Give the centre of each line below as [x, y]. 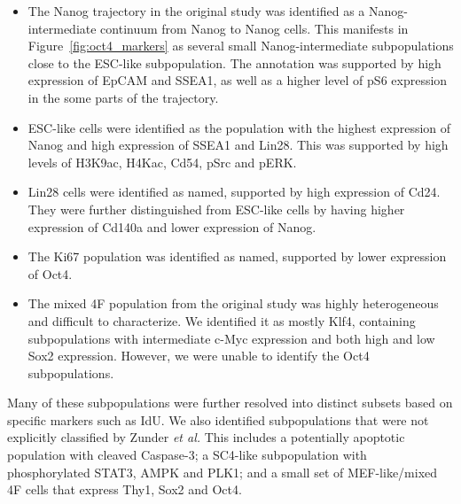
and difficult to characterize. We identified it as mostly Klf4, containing [222, 320]
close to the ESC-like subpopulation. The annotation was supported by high [234, 62]
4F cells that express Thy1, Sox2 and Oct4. [125, 489]
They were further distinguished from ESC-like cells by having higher [216, 209]
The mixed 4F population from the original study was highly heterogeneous [233, 303]
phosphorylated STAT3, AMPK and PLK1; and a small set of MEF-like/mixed [223, 472]
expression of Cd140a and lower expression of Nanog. [172, 226]
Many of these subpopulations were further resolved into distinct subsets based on [230, 403]
